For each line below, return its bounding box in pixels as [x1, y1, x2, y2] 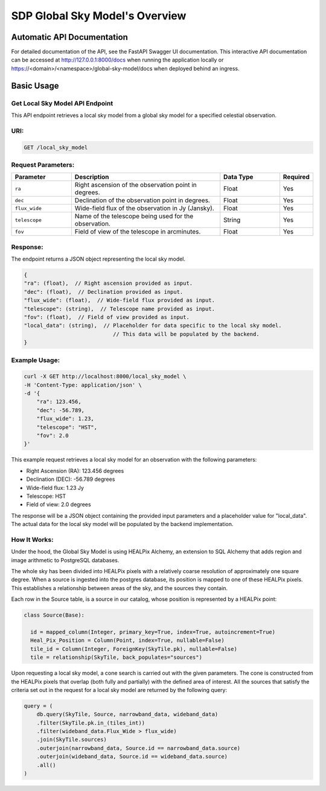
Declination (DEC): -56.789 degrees [26, 475, 115, 483]
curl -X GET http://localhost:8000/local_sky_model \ [24, 373, 187, 380]
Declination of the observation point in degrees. [74, 196, 211, 205]
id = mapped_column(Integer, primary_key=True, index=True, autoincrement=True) [30, 628, 276, 635]
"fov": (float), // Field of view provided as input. [24, 314, 190, 320]
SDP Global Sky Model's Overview [11, 9, 187, 22]
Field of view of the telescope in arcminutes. [74, 227, 201, 236]
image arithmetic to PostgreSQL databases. [11, 556, 120, 564]
